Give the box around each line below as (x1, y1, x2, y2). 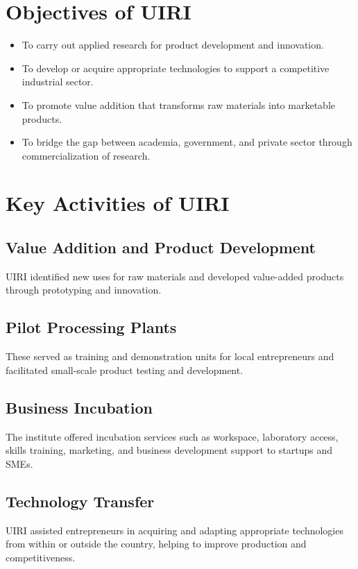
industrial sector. (22, 74, 94, 89)
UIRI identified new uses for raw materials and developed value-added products (6, 269, 344, 283)
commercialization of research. (22, 148, 151, 162)
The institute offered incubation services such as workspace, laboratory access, (6, 429, 339, 443)
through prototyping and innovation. (6, 282, 162, 297)
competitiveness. (6, 550, 76, 564)
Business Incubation (6, 396, 153, 418)
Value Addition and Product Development (6, 237, 316, 258)
